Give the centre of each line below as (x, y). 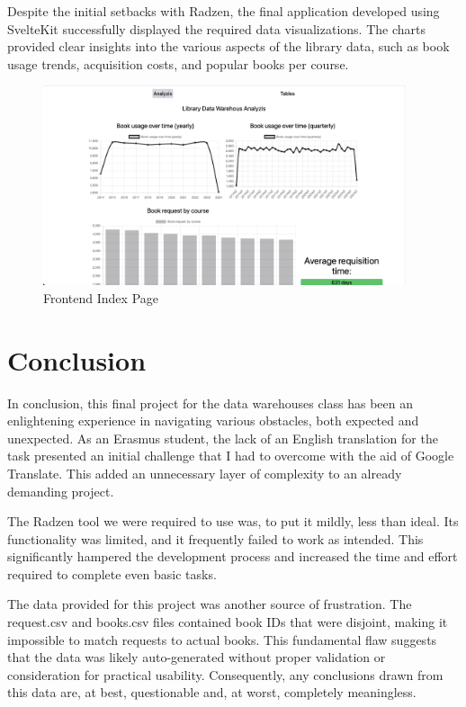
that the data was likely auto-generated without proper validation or (197, 657)
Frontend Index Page (101, 297)
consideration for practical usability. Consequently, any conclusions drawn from (225, 674)
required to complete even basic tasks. (112, 573)
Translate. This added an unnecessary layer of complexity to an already (205, 473)
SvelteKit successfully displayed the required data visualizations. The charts (216, 28)
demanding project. (61, 491)
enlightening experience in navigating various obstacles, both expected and (213, 421)
